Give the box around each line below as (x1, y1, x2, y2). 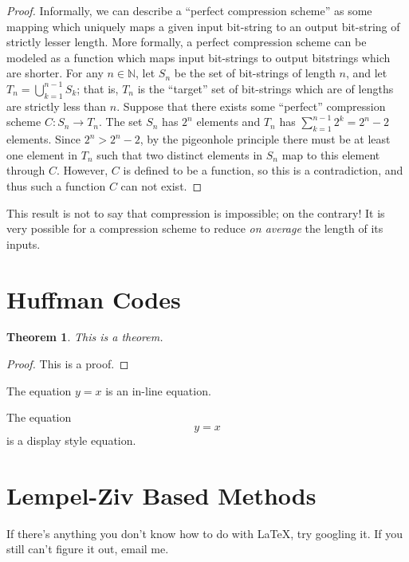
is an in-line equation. (105, 382, 211, 399)
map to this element (281, 146, 380, 163)
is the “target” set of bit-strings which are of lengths (137, 80, 394, 96)
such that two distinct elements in (96, 146, 263, 163)
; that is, (77, 80, 119, 96)
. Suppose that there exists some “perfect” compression (116, 97, 386, 114)
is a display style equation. (6, 431, 136, 448)
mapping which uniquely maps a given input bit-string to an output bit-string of (6, 18, 400, 34)
